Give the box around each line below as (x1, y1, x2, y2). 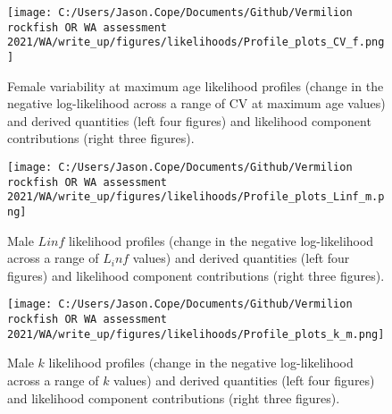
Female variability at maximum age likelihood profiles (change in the (7, 76, 384, 95)
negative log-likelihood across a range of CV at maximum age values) (7, 94, 386, 113)
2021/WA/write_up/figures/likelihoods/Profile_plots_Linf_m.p (7, 190, 385, 204)
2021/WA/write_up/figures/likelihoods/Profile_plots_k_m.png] (7, 327, 385, 341)
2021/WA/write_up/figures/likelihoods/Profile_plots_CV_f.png (7, 36, 385, 49)
